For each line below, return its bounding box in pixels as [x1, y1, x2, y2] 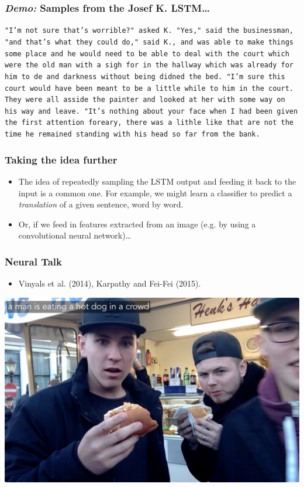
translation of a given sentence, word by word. [18, 198, 184, 210]
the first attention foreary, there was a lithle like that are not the [5, 118, 293, 127]
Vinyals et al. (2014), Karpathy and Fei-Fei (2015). [18, 277, 201, 290]
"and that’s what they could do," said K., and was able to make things [5, 38, 293, 46]
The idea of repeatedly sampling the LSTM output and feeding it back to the [18, 175, 296, 187]
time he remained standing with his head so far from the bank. [5, 130, 260, 139]
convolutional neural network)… [18, 229, 132, 241]
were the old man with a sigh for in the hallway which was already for [5, 61, 293, 70]
